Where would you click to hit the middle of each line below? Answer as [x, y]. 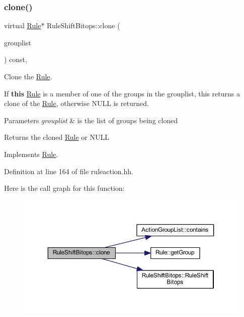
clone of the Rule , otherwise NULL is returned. [76, 103]
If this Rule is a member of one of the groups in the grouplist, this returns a [122, 93]
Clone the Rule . [28, 76]
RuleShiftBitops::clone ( [84, 25]
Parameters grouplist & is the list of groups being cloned [91, 120]
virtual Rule [23, 25]
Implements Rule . [31, 154]
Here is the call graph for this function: [64, 188]
